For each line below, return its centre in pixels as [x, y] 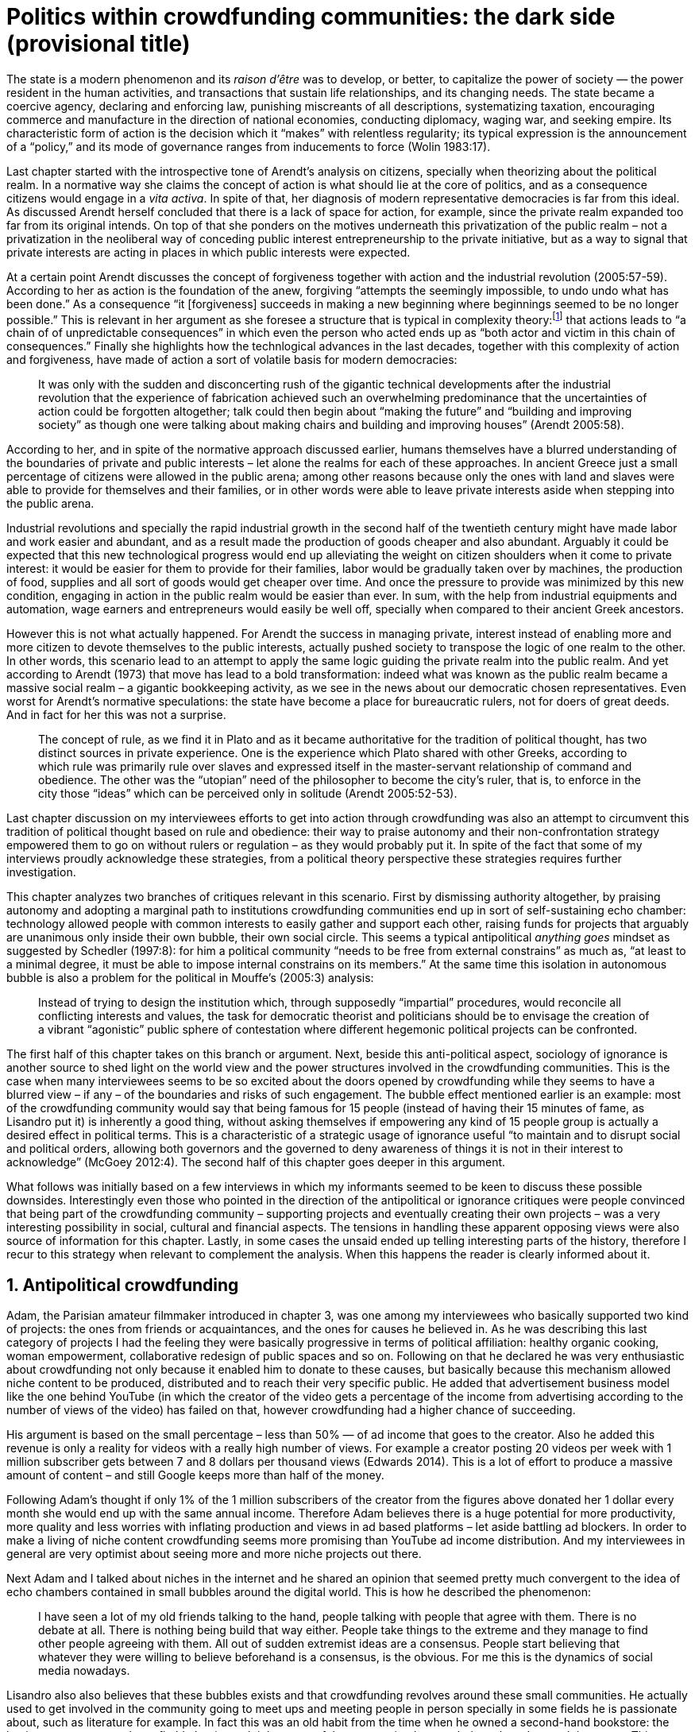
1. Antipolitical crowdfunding [123, 1285]
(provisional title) [98, 44]
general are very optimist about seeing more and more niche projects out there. [214, 1554]
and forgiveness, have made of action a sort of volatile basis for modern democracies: [232, 360]
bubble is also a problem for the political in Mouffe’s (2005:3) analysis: [190, 978]
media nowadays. [84, 1671]
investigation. [41, 872]
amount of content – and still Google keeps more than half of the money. [195, 1475]
